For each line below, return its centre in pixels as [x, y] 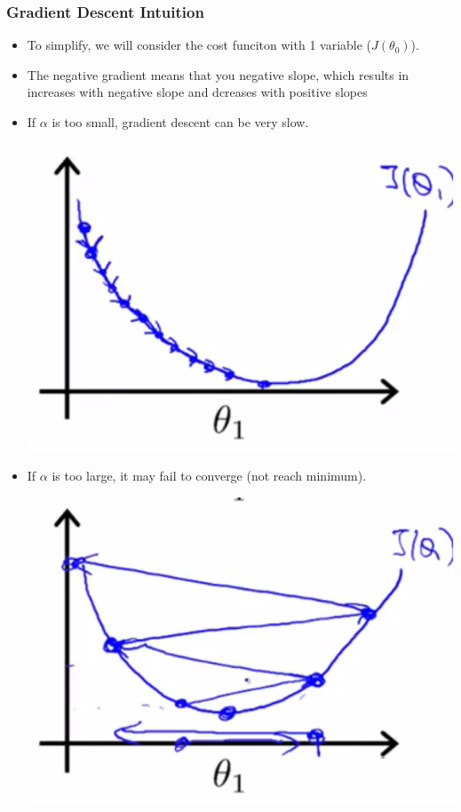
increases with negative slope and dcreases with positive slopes [197, 92]
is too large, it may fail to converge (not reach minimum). [209, 476]
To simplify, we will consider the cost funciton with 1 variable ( [199, 45]
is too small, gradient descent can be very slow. [180, 122]
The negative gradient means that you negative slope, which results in [218, 74]
